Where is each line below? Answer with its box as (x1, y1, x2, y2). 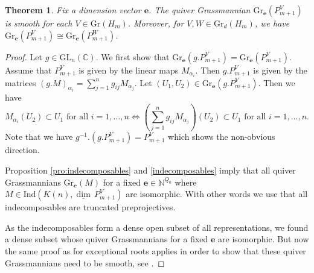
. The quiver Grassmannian (149, 4, 251, 16)
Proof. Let (5, 50, 42, 63)
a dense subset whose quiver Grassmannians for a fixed (5, 233, 208, 245)
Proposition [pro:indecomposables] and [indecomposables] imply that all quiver (5, 164, 296, 177)
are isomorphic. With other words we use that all (126, 187, 308, 200)
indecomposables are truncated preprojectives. (5, 201, 176, 213)
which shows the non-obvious (168, 130, 275, 143)
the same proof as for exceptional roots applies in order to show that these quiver (5, 245, 306, 257)
